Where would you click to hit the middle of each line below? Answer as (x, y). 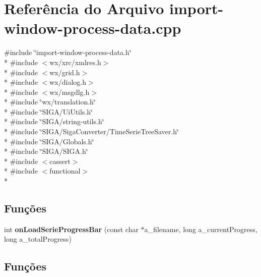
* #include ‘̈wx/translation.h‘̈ (50, 102)
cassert (60, 161)
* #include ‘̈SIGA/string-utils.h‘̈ (54, 121)
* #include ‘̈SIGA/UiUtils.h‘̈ (48, 111)
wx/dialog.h (68, 82)
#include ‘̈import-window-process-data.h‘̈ (68, 52)
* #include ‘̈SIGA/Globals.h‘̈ (49, 141)
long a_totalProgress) (38, 239)
